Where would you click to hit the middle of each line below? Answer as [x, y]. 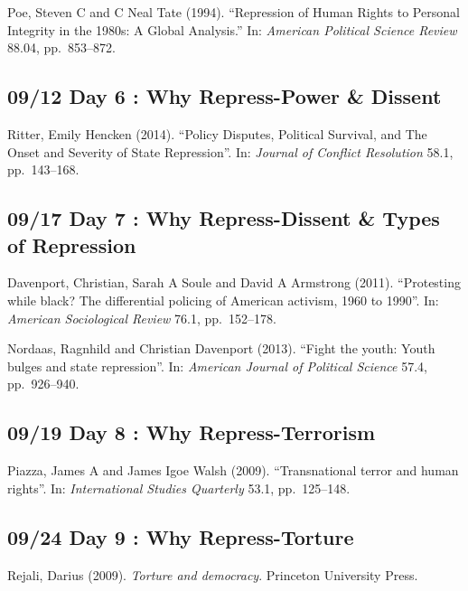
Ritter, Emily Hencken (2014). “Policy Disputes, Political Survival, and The [217, 133]
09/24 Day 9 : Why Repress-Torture [181, 536]
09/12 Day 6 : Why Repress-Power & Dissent [225, 96]
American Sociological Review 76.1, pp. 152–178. [142, 318]
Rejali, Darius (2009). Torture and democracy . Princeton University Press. [213, 574]
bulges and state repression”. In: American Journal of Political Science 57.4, [217, 366]
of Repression [72, 244]
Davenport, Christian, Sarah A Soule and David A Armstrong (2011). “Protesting [234, 282]
